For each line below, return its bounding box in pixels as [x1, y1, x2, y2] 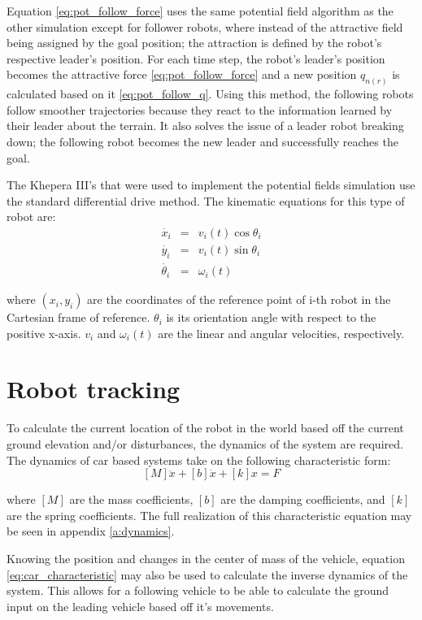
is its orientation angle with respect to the [166, 309, 376, 326]
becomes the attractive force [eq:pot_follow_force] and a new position [7, 66, 357, 83]
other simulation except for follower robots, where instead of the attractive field [7, 18, 403, 35]
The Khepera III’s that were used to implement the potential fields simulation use [7, 176, 415, 193]
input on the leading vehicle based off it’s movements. [7, 597, 274, 614]
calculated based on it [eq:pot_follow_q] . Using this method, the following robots [7, 85, 414, 102]
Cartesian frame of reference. [7, 309, 150, 326]
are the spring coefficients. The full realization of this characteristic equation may [7, 506, 412, 523]
